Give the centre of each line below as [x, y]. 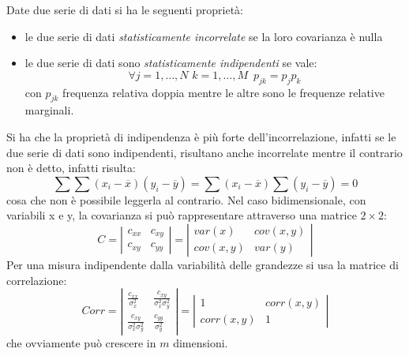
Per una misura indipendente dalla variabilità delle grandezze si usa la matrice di [203, 264]
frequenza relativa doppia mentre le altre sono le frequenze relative [223, 92]
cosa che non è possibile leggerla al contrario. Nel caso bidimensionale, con [186, 199]
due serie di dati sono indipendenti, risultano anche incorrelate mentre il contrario [204, 152]
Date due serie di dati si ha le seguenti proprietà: [125, 9]
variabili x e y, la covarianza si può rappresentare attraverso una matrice [182, 215]
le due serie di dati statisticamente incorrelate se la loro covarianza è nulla [204, 36]
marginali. [49, 110]
